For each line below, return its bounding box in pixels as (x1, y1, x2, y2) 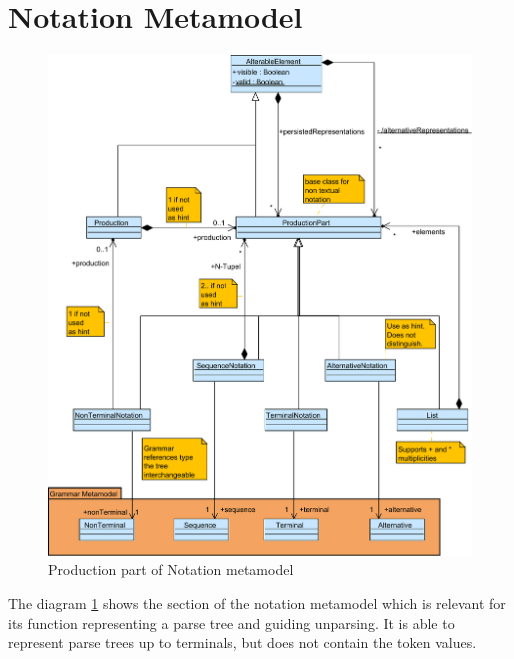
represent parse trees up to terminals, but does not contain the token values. (8, 632, 477, 653)
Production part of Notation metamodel (48, 559, 294, 580)
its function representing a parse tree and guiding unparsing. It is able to (8, 612, 455, 633)
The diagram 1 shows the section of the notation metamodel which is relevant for (8, 593, 506, 614)
